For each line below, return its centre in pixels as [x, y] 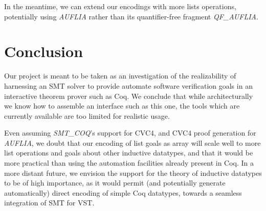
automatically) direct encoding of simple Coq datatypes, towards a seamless [123, 192]
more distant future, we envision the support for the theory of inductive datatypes [133, 173]
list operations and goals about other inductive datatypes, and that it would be [129, 153]
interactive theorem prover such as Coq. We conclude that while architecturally [129, 96]
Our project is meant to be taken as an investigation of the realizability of [120, 76]
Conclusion [44, 51]
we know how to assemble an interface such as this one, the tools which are [122, 106]
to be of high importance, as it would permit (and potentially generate [115, 183]
